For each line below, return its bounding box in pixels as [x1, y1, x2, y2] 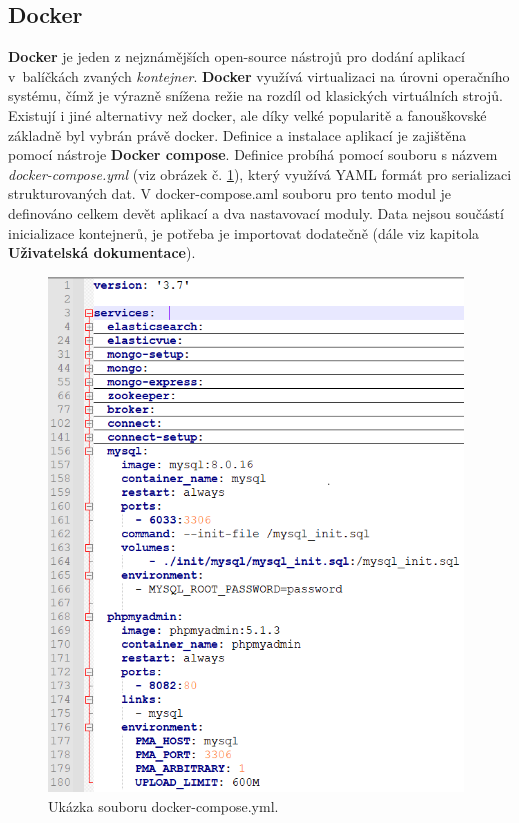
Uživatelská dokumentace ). [8, 242, 196, 263]
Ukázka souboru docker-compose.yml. [48, 795, 279, 816]
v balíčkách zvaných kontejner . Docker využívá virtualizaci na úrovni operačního [8, 65, 510, 86]
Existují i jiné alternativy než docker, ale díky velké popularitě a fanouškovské [8, 104, 487, 125]
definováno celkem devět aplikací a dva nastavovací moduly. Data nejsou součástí [8, 202, 504, 223]
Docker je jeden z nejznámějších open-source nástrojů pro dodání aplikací [8, 46, 465, 67]
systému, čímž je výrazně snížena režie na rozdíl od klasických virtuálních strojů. [8, 85, 503, 106]
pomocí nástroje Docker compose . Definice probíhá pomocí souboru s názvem [8, 144, 498, 165]
